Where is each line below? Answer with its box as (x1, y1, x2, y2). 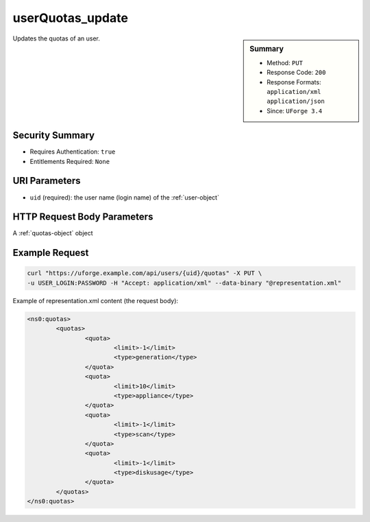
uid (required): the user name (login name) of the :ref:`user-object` (29, 193, 219, 202)
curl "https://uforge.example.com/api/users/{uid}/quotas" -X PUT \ (27, 270, 262, 277)
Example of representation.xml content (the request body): (12, 296, 178, 305)
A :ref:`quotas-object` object (12, 229, 93, 237)
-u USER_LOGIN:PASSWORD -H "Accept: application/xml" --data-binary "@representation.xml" (27, 278, 342, 287)
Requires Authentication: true (29, 147, 116, 156)
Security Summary (12, 130, 95, 141)
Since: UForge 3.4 (267, 106, 323, 115)
